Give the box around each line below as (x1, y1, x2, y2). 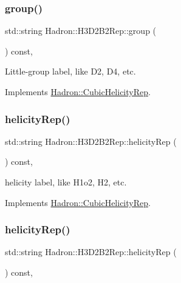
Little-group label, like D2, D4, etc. (5, 65, 136, 78)
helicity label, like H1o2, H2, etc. (5, 176, 127, 188)
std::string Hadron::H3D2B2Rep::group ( (5, 24, 157, 37)
